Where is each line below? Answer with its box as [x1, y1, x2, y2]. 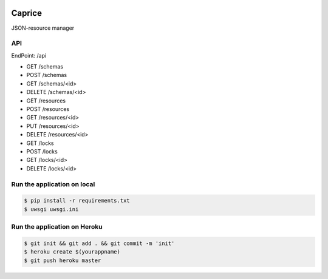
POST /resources [26, 106, 70, 112]
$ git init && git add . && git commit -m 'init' [24, 240, 175, 247]
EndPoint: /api [11, 52, 47, 59]
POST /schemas [26, 72, 67, 79]
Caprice [11, 8, 43, 18]
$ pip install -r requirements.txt [24, 197, 130, 204]
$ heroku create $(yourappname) [24, 249, 121, 255]
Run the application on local [11, 180, 95, 188]
